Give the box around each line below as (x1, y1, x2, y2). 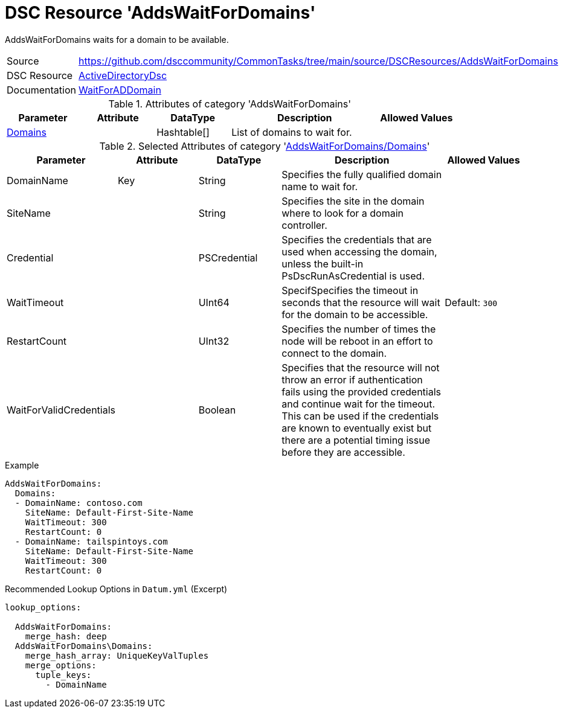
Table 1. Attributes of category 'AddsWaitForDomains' (108, 97, 351, 110)
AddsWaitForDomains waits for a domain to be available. (5, 34, 229, 45)
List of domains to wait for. (231, 126, 352, 138)
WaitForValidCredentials (7, 403, 115, 416)
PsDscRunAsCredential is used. (281, 269, 425, 282)
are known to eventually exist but (281, 421, 432, 434)
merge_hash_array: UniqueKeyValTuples (25, 650, 209, 660)
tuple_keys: (35, 670, 92, 680)
